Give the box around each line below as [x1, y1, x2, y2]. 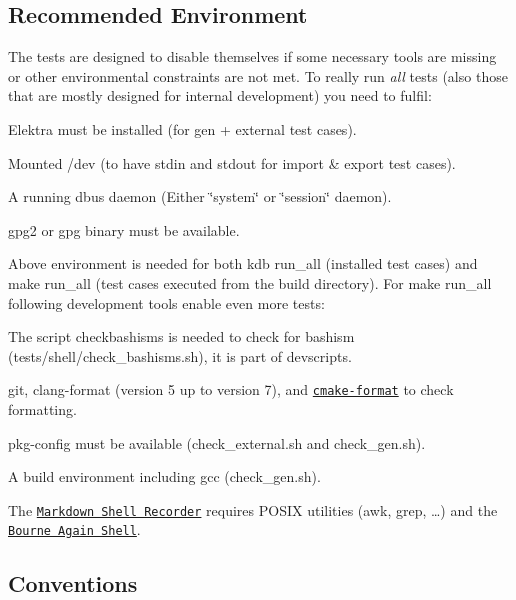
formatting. [8, 398, 77, 419]
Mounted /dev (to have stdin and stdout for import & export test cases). [8, 152, 456, 173]
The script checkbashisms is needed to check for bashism [8, 326, 355, 347]
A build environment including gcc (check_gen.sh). [8, 466, 321, 487]
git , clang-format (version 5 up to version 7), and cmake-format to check [8, 379, 454, 400]
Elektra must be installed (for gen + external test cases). [8, 118, 357, 139]
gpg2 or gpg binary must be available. [8, 219, 240, 240]
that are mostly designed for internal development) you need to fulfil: [8, 85, 432, 106]
